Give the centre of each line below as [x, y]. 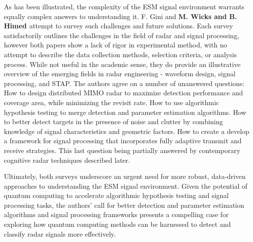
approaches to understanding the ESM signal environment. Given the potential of [126, 186]
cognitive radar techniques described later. [67, 160]
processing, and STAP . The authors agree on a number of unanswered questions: [124, 83]
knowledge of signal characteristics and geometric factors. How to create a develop [127, 131]
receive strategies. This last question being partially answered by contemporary [122, 150]
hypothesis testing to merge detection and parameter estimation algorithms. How [125, 112]
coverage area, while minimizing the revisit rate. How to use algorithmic [112, 102]
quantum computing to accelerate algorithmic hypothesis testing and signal [117, 195]
